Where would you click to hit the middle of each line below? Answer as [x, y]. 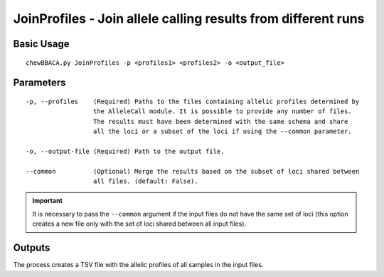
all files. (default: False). [145, 181]
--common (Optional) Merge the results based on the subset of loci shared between [193, 171]
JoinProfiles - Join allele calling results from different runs [189, 19]
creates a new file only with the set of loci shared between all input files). [139, 224]
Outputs [32, 248]
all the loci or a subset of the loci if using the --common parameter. [222, 131]
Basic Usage [41, 44]
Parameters [39, 83]
